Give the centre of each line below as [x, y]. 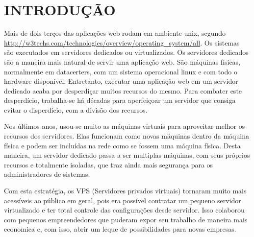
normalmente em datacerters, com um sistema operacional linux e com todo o [121, 71]
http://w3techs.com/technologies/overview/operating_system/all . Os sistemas [122, 42]
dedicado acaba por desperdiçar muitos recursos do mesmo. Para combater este [123, 90]
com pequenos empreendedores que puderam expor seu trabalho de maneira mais [126, 219]
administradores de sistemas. [47, 174]
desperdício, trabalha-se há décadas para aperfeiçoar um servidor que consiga [120, 100]
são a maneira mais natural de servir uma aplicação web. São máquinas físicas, [122, 61]
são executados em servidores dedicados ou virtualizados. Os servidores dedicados [126, 52]
